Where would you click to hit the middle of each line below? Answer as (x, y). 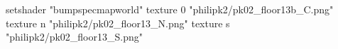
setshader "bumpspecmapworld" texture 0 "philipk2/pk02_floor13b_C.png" (170, 9)
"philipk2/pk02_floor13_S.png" (74, 37)
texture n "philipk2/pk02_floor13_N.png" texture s (118, 23)
